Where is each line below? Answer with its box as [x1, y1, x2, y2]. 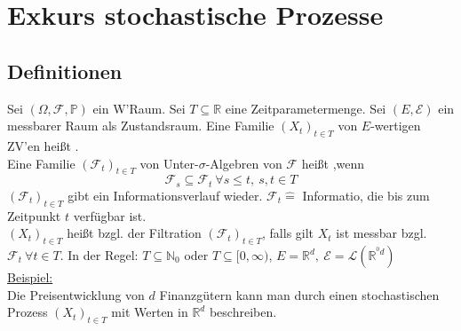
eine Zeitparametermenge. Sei [225, 99, 386, 117]
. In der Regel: [60, 246, 139, 264]
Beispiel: [7, 268, 53, 286]
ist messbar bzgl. [336, 224, 427, 242]
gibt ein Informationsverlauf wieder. [68, 185, 263, 204]
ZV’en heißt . [7, 136, 79, 154]
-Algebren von [205, 154, 282, 172]
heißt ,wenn [301, 154, 365, 172]
